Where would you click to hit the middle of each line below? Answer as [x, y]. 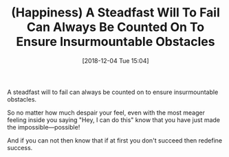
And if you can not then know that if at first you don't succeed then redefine [115, 140]
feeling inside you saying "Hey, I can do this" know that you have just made [114, 120]
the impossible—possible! [44, 127]
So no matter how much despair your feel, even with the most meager [106, 112]
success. [20, 147]
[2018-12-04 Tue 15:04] [116, 60]
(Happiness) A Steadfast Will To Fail [116, 13]
